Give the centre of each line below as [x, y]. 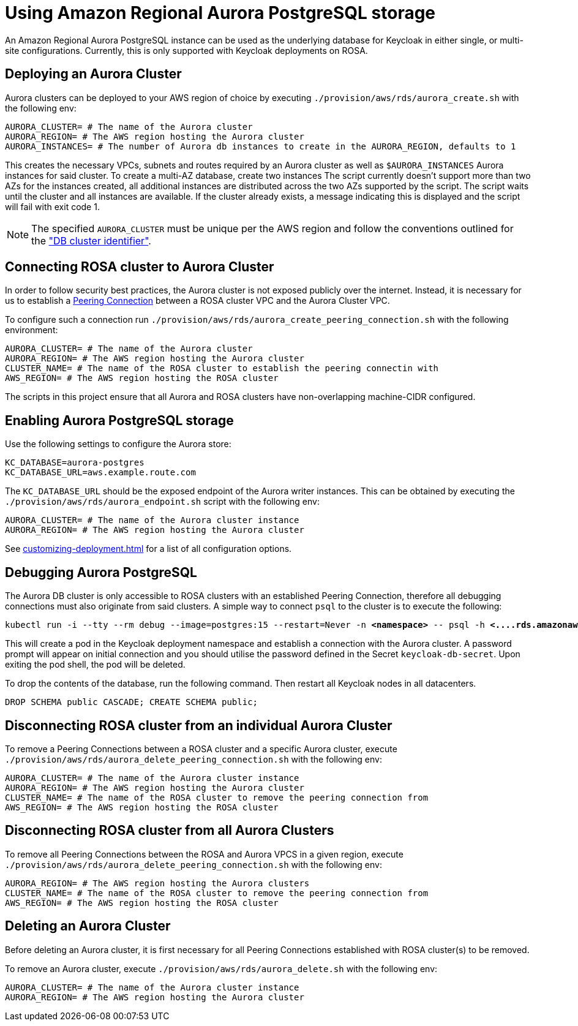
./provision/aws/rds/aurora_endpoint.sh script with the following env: [162, 502]
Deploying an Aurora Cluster [93, 74]
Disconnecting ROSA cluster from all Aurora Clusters [170, 831]
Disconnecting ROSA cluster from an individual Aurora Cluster [199, 725]
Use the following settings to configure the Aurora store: [118, 444]
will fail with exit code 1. [52, 206]
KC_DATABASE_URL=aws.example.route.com [100, 473]
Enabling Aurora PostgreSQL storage [119, 420]
